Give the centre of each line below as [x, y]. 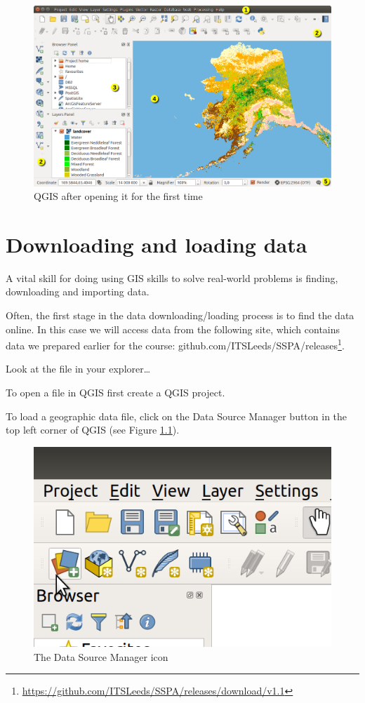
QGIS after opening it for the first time [118, 196]
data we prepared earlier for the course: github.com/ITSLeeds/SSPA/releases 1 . [175, 344]
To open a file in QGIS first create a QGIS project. [115, 393]
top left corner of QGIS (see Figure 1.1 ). [93, 430]
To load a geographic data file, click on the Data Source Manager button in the [177, 416]
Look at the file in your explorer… [78, 369]
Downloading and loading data [157, 244]
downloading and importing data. [78, 292]
